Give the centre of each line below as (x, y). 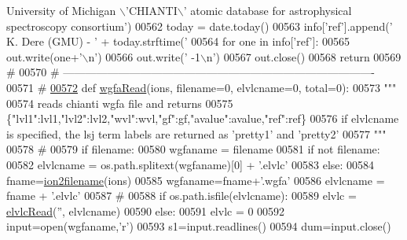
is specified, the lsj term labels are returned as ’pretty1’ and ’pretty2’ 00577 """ (196, 133)
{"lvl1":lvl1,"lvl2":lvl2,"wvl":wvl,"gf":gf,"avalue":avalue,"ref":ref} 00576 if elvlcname (203, 118)
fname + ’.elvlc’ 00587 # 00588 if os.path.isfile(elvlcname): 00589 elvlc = (181, 196)
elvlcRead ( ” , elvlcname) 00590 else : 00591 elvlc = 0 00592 (146, 210)
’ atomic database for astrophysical (268, 10)
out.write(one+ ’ (44, 56)
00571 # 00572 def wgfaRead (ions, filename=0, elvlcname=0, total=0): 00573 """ (202, 87)
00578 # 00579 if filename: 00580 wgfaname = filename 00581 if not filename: (193, 149)
